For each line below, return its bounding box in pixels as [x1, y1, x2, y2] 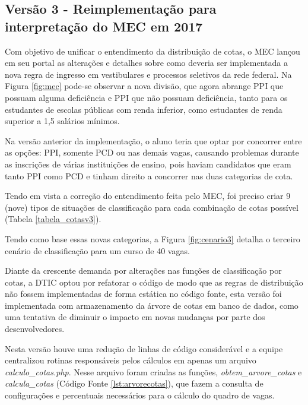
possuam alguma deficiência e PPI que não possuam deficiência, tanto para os [5, 91, 288, 103]
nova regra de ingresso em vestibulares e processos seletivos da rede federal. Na [5, 68, 292, 80]
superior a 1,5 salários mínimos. [5, 115, 120, 127]
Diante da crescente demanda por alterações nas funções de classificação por [5, 264, 282, 277]
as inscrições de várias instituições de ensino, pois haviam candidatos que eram [5, 157, 291, 170]
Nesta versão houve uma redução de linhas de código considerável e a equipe [5, 342, 283, 355]
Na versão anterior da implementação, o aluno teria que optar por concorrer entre [5, 134, 302, 147]
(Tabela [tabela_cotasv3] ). [5, 213, 101, 225]
